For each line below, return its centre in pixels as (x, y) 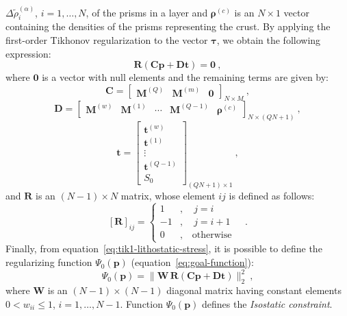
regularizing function (49, 262)
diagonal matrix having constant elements (254, 290)
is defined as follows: (272, 196)
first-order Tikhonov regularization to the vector (107, 40)
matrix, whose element (168, 196)
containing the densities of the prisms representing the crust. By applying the (168, 26)
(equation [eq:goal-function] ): (192, 262)
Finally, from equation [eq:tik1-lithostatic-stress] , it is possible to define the (164, 248)
